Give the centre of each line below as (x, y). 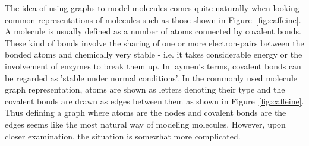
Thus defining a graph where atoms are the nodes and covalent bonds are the (146, 112)
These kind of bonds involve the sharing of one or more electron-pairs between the (154, 42)
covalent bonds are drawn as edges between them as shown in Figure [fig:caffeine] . (154, 101)
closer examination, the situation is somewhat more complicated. (123, 136)
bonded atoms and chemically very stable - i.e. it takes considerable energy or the (154, 54)
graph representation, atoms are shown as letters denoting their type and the (145, 89)
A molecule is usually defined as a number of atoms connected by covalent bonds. (153, 31)
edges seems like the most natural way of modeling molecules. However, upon (145, 124)
